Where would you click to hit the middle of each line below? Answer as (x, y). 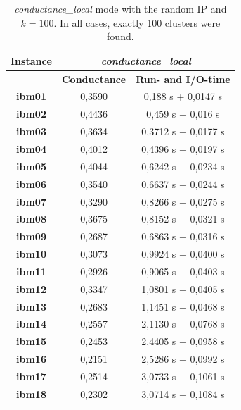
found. (120, 36)
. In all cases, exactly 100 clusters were (137, 22)
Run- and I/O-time (183, 79)
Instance (31, 60)
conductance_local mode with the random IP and (120, 8)
